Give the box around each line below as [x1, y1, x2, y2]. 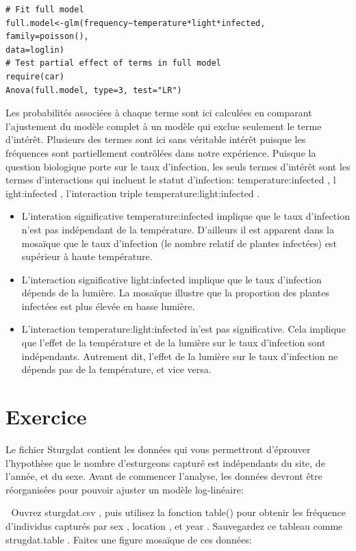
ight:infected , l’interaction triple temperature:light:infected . [5, 185, 260, 200]
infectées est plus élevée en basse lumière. [21, 298, 195, 313]
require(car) [5, 71, 64, 81]
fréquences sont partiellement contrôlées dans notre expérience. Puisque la [5, 145, 316, 159]
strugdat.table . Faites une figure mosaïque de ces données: [5, 532, 252, 546]
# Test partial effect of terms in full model [5, 58, 221, 68]
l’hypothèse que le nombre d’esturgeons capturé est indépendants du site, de [5, 455, 325, 470]
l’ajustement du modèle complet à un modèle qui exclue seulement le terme [5, 118, 322, 133]
